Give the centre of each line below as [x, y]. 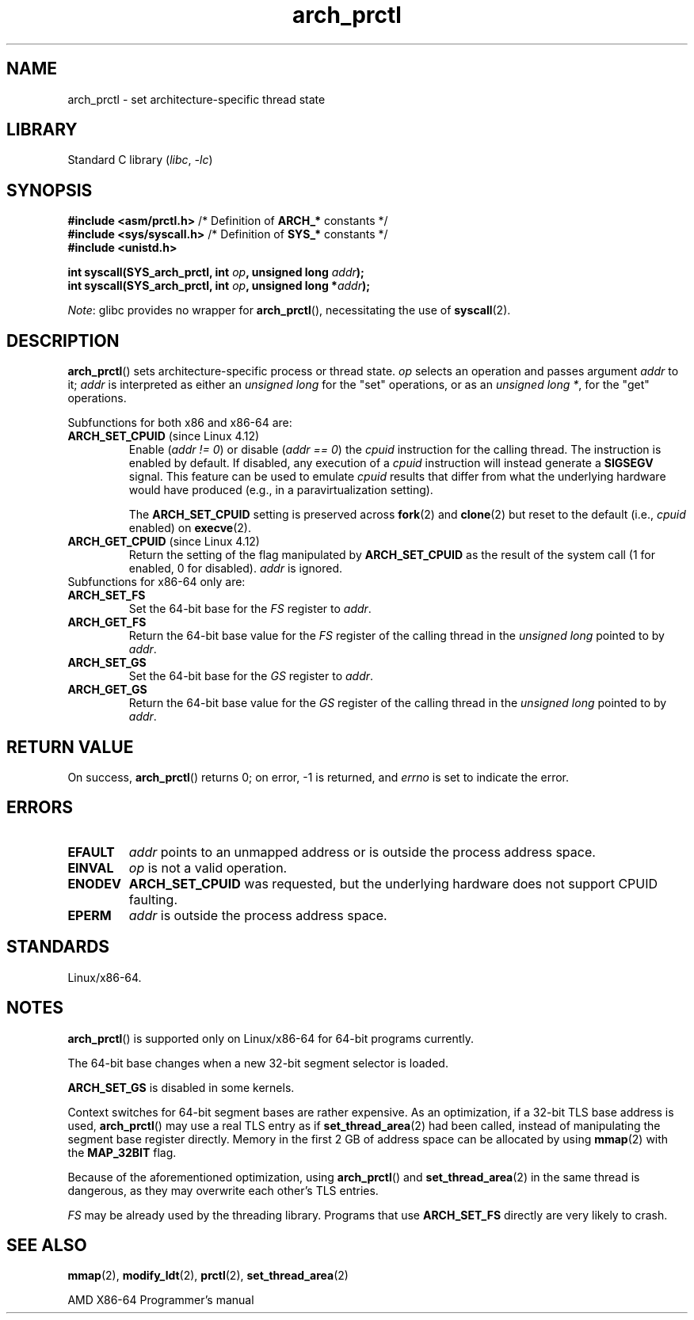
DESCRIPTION [63, 340]
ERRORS [40, 808]
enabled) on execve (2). [190, 528]
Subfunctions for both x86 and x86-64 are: [180, 423]
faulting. [153, 899]
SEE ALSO [47, 1245]
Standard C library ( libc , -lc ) [140, 160]
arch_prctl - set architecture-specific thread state [196, 99]
